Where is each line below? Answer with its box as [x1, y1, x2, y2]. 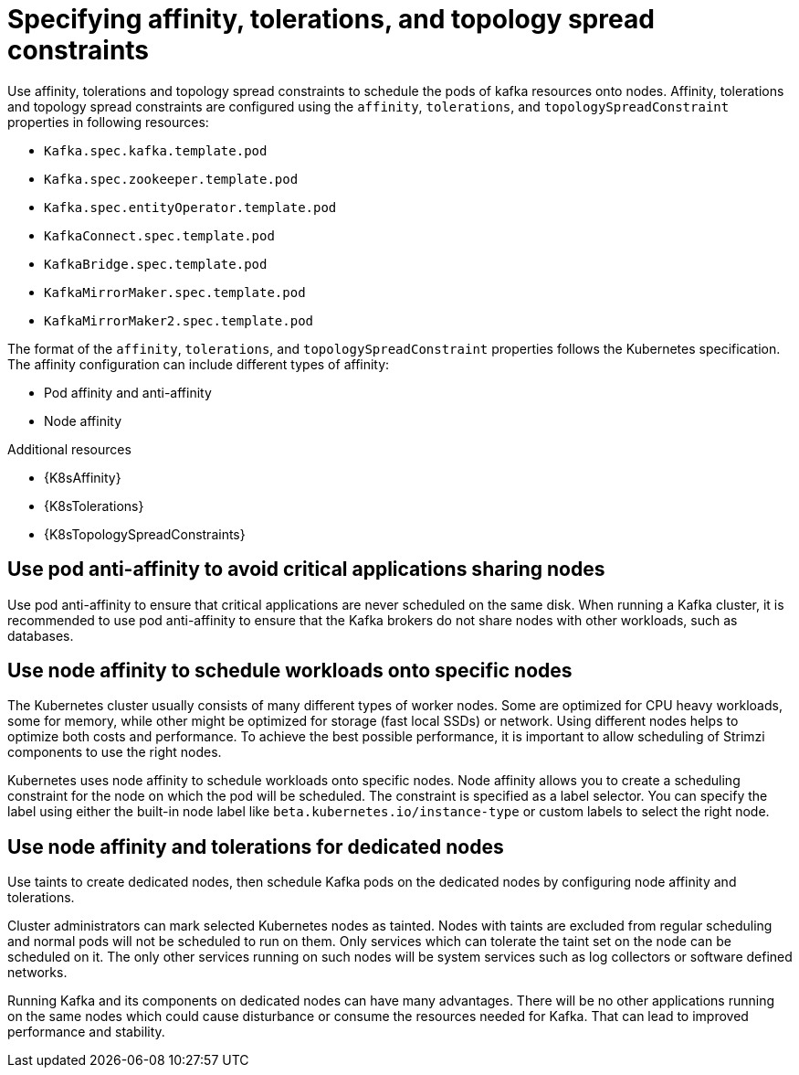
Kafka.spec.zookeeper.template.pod [44, 171, 299, 186]
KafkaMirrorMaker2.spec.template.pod [44, 313, 314, 328]
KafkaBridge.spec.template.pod [44, 256, 268, 271]
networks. [7, 964, 68, 981]
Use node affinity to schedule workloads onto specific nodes [7, 659, 573, 683]
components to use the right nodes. [7, 744, 222, 761]
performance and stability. [7, 1024, 165, 1040]
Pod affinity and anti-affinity [44, 384, 212, 400]
